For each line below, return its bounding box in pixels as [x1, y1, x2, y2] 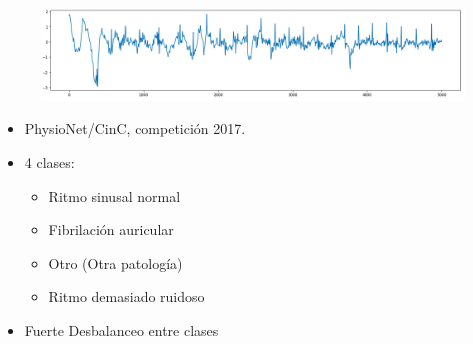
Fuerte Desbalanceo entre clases [24, 319, 219, 340]
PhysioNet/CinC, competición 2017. [24, 118, 246, 139]
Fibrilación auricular [48, 219, 174, 240]
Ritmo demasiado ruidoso [48, 286, 205, 307]
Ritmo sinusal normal [48, 185, 181, 206]
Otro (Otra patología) [48, 252, 183, 273]
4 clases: [24, 151, 75, 172]
